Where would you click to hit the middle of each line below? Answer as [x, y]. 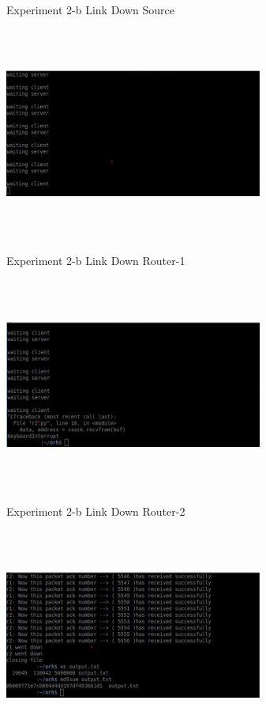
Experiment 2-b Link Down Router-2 [96, 511]
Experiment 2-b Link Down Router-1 [96, 260]
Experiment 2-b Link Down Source [91, 9]
